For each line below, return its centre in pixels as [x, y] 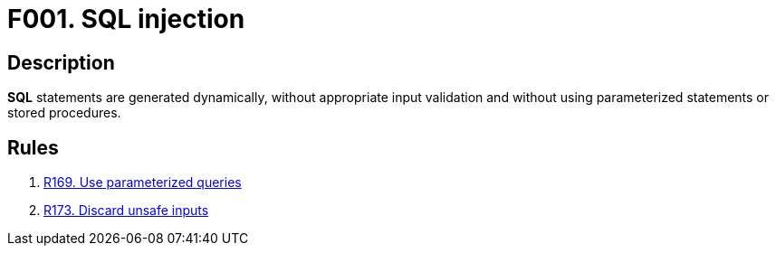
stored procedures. [64, 113]
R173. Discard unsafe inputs [126, 211]
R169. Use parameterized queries [143, 183]
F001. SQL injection [126, 19]
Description [61, 62]
